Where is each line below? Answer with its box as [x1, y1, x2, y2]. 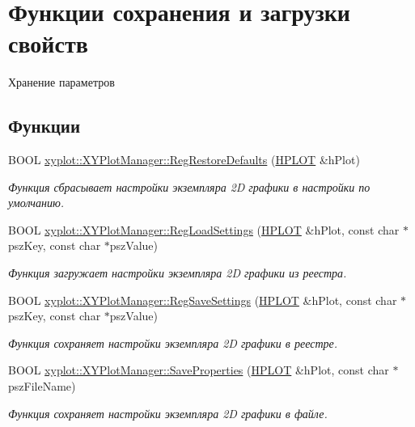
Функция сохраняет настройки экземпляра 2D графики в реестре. [8, 334, 338, 351]
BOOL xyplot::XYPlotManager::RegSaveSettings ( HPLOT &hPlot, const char [8, 291, 397, 308]
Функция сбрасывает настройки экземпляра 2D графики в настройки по [8, 178, 371, 195]
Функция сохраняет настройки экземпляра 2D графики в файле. [8, 404, 328, 421]
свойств [8, 27, 88, 60]
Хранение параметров [8, 74, 115, 91]
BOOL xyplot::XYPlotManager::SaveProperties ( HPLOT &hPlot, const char [8, 361, 389, 378]
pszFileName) [8, 378, 76, 395]
